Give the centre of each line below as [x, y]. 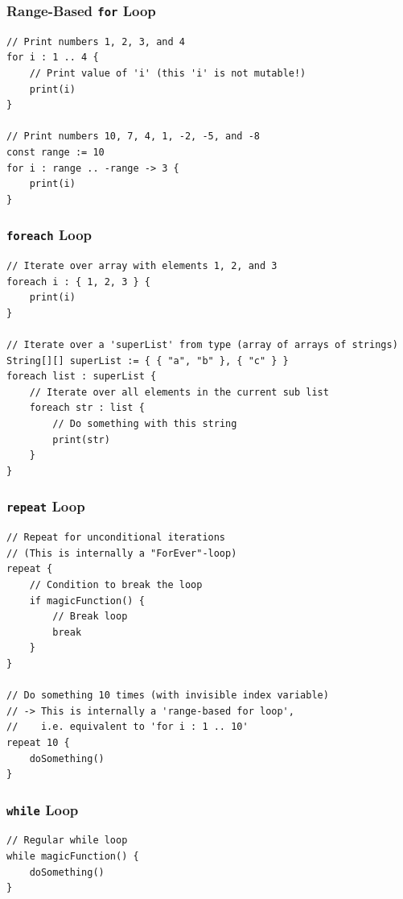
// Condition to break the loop [116, 584]
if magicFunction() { [87, 601]
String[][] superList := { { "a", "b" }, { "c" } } [148, 360]
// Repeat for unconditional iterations [116, 538]
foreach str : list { [87, 408]
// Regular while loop [67, 841]
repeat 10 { [38, 742]
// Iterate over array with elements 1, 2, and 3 [142, 266]
